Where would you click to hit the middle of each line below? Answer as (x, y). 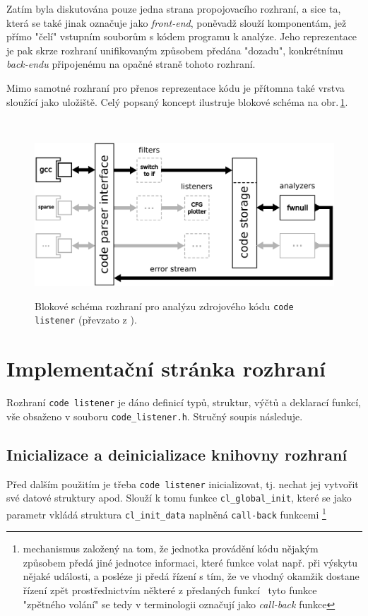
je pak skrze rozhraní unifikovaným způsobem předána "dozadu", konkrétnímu (175, 50)
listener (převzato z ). (86, 320)
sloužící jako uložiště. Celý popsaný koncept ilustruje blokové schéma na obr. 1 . (177, 101)
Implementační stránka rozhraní (166, 368)
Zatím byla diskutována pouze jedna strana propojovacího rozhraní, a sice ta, (174, 8)
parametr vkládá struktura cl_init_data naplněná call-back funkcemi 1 (166, 513)
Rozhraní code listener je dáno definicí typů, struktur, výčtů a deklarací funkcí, (184, 402)
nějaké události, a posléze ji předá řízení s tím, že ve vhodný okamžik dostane (191, 576)
